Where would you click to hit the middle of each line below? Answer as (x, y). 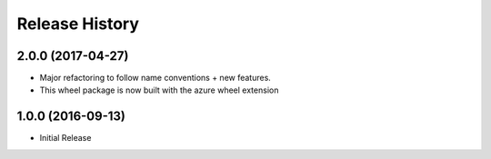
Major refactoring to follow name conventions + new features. (155, 78)
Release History (78, 24)
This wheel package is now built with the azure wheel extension (159, 90)
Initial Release (65, 138)
